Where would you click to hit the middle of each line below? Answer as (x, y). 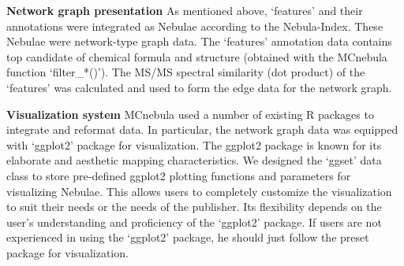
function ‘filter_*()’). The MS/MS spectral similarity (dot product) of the (186, 72)
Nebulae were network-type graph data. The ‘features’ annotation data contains (199, 41)
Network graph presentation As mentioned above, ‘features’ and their (185, 10)
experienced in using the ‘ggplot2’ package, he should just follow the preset (188, 237)
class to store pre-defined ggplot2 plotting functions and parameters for (179, 175)
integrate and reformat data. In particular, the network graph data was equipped (202, 129)
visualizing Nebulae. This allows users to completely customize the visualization (199, 191)
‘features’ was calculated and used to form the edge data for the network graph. (199, 87)
